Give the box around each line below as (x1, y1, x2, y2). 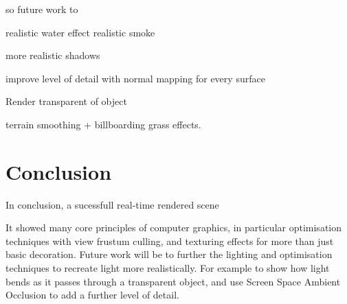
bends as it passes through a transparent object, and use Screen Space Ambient (5, 274, 341, 288)
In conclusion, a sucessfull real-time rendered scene (5, 197, 219, 211)
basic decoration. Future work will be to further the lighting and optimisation (5, 247, 333, 261)
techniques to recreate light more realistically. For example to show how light (5, 261, 330, 275)
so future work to (5, 2, 78, 16)
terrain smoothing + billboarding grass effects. (5, 117, 201, 131)
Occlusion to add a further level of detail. (5, 288, 179, 302)
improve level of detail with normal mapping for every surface (5, 71, 265, 85)
